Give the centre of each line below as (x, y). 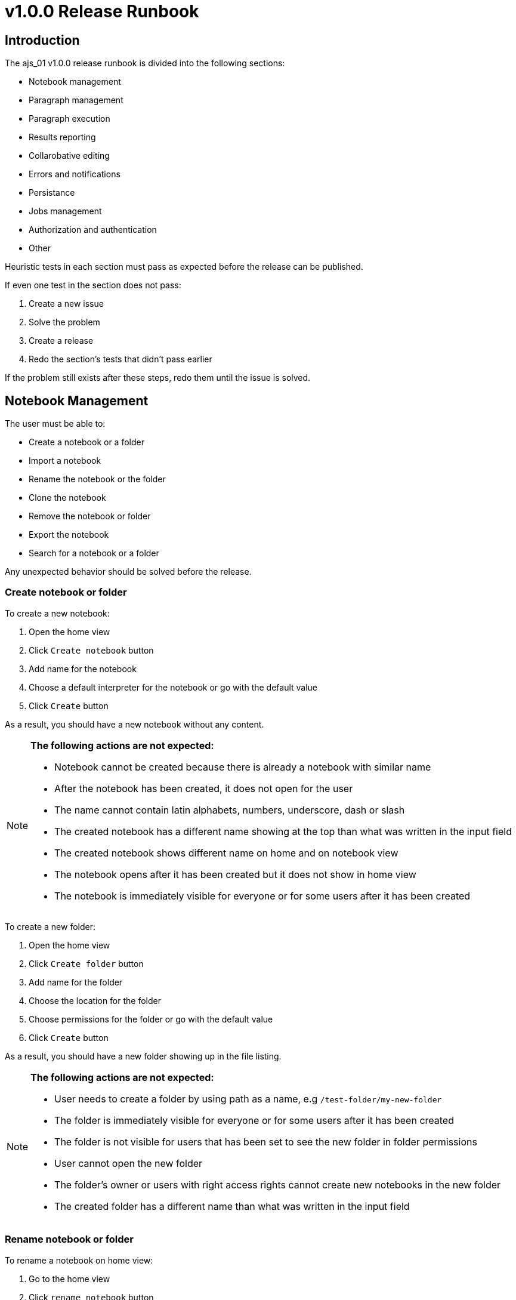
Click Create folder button (86, 963)
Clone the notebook (67, 498)
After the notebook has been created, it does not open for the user (204, 788)
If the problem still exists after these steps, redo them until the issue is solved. (158, 378)
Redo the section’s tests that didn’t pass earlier (120, 359)
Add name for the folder (76, 982)
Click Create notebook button (91, 650)
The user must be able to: (55, 424)
